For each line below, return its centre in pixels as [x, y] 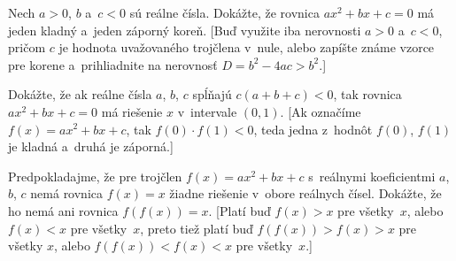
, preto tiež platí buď [197, 228]
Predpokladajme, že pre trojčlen [95, 176]
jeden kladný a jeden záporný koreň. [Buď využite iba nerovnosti [185, 30]
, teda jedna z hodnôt [313, 129]
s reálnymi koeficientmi [372, 176]
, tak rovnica [367, 94]
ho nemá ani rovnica [63, 210]
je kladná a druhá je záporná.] [91, 146]
